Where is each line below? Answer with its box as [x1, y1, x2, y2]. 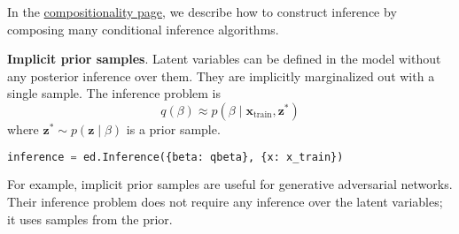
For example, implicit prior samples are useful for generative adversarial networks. [7, 175, 453, 193]
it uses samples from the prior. [7, 209, 173, 228]
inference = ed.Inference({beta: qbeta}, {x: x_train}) [7, 150, 344, 163]
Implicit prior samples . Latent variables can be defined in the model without [7, 49, 441, 68]
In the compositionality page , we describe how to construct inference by [7, 3, 397, 20]
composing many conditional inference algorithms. [7, 19, 279, 38]
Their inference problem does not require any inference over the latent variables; [7, 192, 443, 211]
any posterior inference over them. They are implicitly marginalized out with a [7, 66, 435, 85]
